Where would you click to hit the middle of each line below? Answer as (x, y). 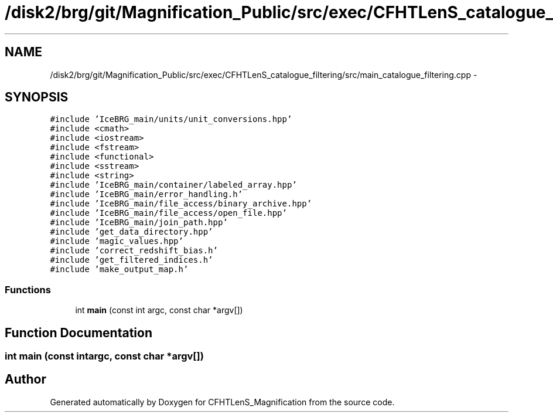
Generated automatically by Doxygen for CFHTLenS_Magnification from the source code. (222, 402)
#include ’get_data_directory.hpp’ (132, 232)
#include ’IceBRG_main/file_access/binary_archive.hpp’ (181, 204)
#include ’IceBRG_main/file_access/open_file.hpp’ (168, 213)
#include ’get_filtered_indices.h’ (132, 260)
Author (25, 379)
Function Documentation (78, 333)
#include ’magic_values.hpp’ (117, 241)
